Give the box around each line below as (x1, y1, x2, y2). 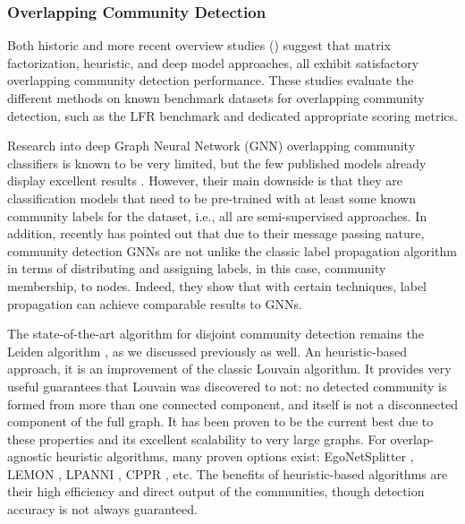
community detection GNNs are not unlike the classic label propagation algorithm (7, 241, 457, 260)
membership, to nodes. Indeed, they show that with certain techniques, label (7, 276, 427, 295)
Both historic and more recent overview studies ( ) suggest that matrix (7, 36, 391, 55)
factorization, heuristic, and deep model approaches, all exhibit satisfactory (7, 53, 419, 72)
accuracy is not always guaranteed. (7, 500, 198, 519)
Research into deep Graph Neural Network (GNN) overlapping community (7, 136, 416, 155)
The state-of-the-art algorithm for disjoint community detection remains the (7, 324, 424, 343)
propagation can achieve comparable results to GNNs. (7, 294, 302, 313)
